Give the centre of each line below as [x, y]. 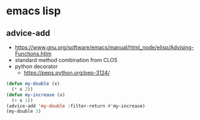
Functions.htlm [33, 54]
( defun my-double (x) [33, 84]
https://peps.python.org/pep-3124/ [67, 73]
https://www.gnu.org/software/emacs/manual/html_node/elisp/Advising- [104, 47]
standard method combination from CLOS [66, 60]
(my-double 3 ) [24, 112]
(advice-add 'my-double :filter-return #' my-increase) [76, 106]
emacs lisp [33, 11]
